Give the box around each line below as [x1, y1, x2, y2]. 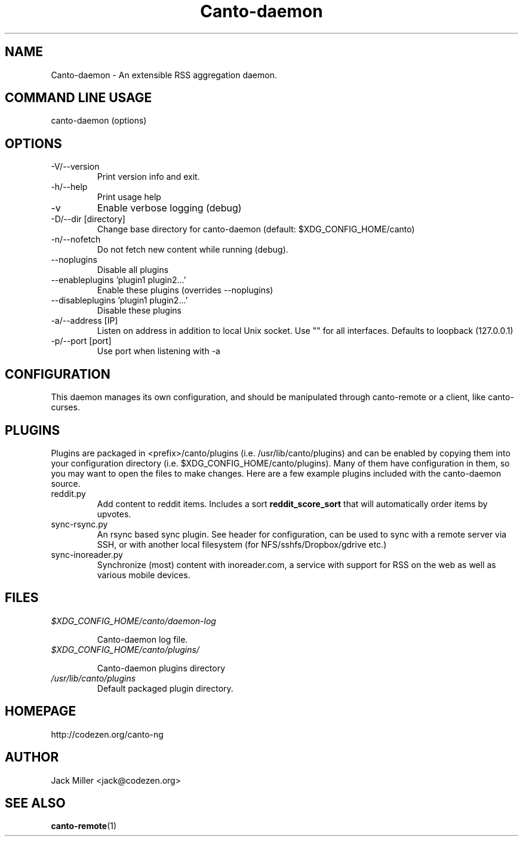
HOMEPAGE [5, 704, 76, 719]
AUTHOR [5, 750, 59, 765]
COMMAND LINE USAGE [5, 90, 152, 106]
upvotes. [97, 508, 131, 519]
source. [51, 478, 81, 489]
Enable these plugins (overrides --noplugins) [97, 285, 273, 296]
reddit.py [51, 488, 86, 499]
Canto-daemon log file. [97, 634, 188, 644]
